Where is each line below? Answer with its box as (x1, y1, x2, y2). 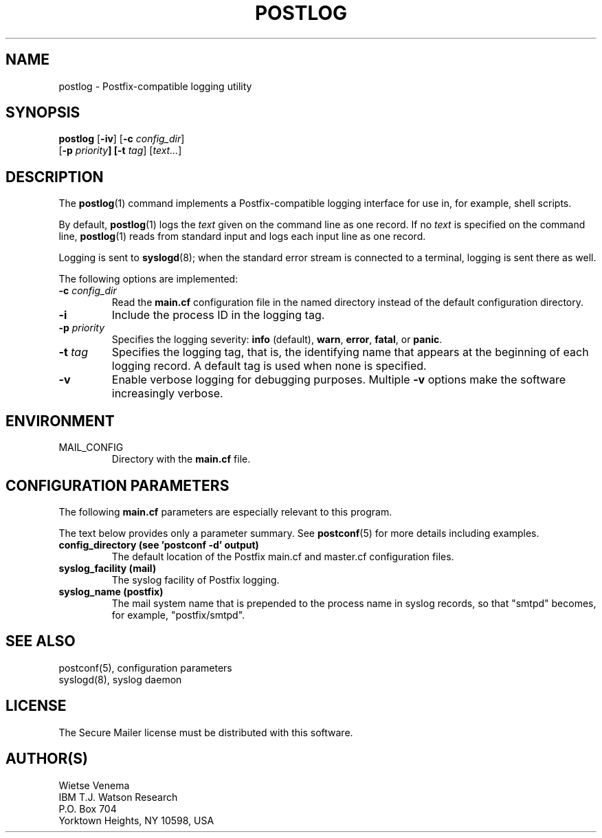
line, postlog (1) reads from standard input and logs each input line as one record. (58, 230, 426, 243)
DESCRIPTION (5, 168, 104, 186)
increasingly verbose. (111, 386, 223, 401)
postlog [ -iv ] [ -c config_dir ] (58, 133, 185, 145)
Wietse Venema (58, 779, 130, 791)
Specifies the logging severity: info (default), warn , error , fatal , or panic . (111, 333, 443, 346)
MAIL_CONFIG (58, 441, 124, 454)
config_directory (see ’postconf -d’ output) (58, 538, 259, 551)
